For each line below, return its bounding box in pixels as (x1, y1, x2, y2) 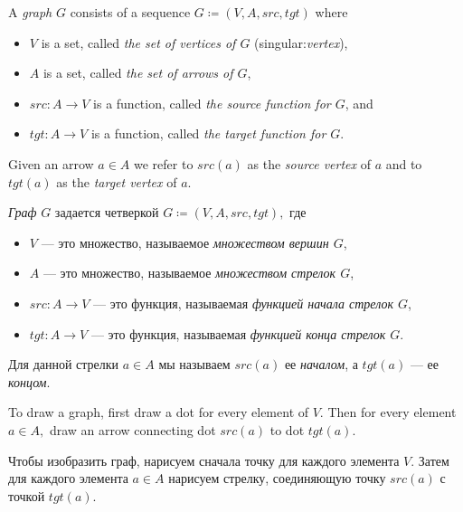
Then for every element (327, 403, 457, 422)
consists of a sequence (70, 3, 191, 21)
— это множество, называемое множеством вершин (41, 232, 329, 251)
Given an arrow (8, 154, 94, 173)
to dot (269, 420, 305, 439)
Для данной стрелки (8, 355, 119, 374)
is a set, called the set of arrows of (43, 63, 233, 82)
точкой (8, 486, 45, 505)
